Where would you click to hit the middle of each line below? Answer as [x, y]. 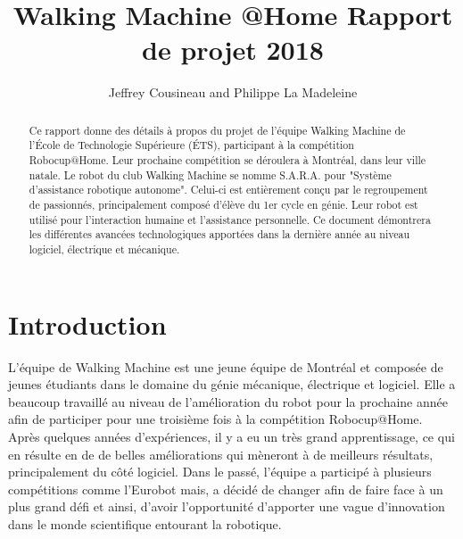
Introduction [87, 323]
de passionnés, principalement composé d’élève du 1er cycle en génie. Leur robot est [223, 204]
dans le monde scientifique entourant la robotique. [145, 523]
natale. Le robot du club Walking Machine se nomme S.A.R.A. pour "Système [210, 174]
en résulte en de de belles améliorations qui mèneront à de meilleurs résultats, [221, 454]
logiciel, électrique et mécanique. [104, 249]
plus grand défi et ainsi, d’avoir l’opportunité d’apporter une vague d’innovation [227, 506]
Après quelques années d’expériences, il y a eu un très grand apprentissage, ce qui [231, 436]
